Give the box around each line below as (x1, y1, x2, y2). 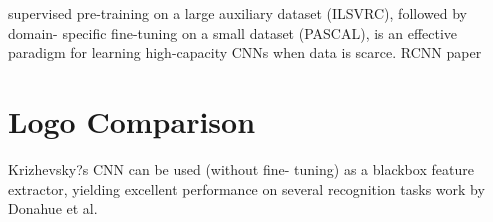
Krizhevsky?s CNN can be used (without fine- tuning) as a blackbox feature (8, 158, 474, 179)
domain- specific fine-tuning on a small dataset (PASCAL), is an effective (8, 22, 458, 43)
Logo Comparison (8, 100, 256, 141)
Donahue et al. (8, 198, 98, 219)
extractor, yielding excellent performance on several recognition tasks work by (8, 178, 485, 199)
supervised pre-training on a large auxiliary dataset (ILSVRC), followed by (8, 3, 467, 23)
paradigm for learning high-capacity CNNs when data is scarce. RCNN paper (8, 42, 482, 63)
